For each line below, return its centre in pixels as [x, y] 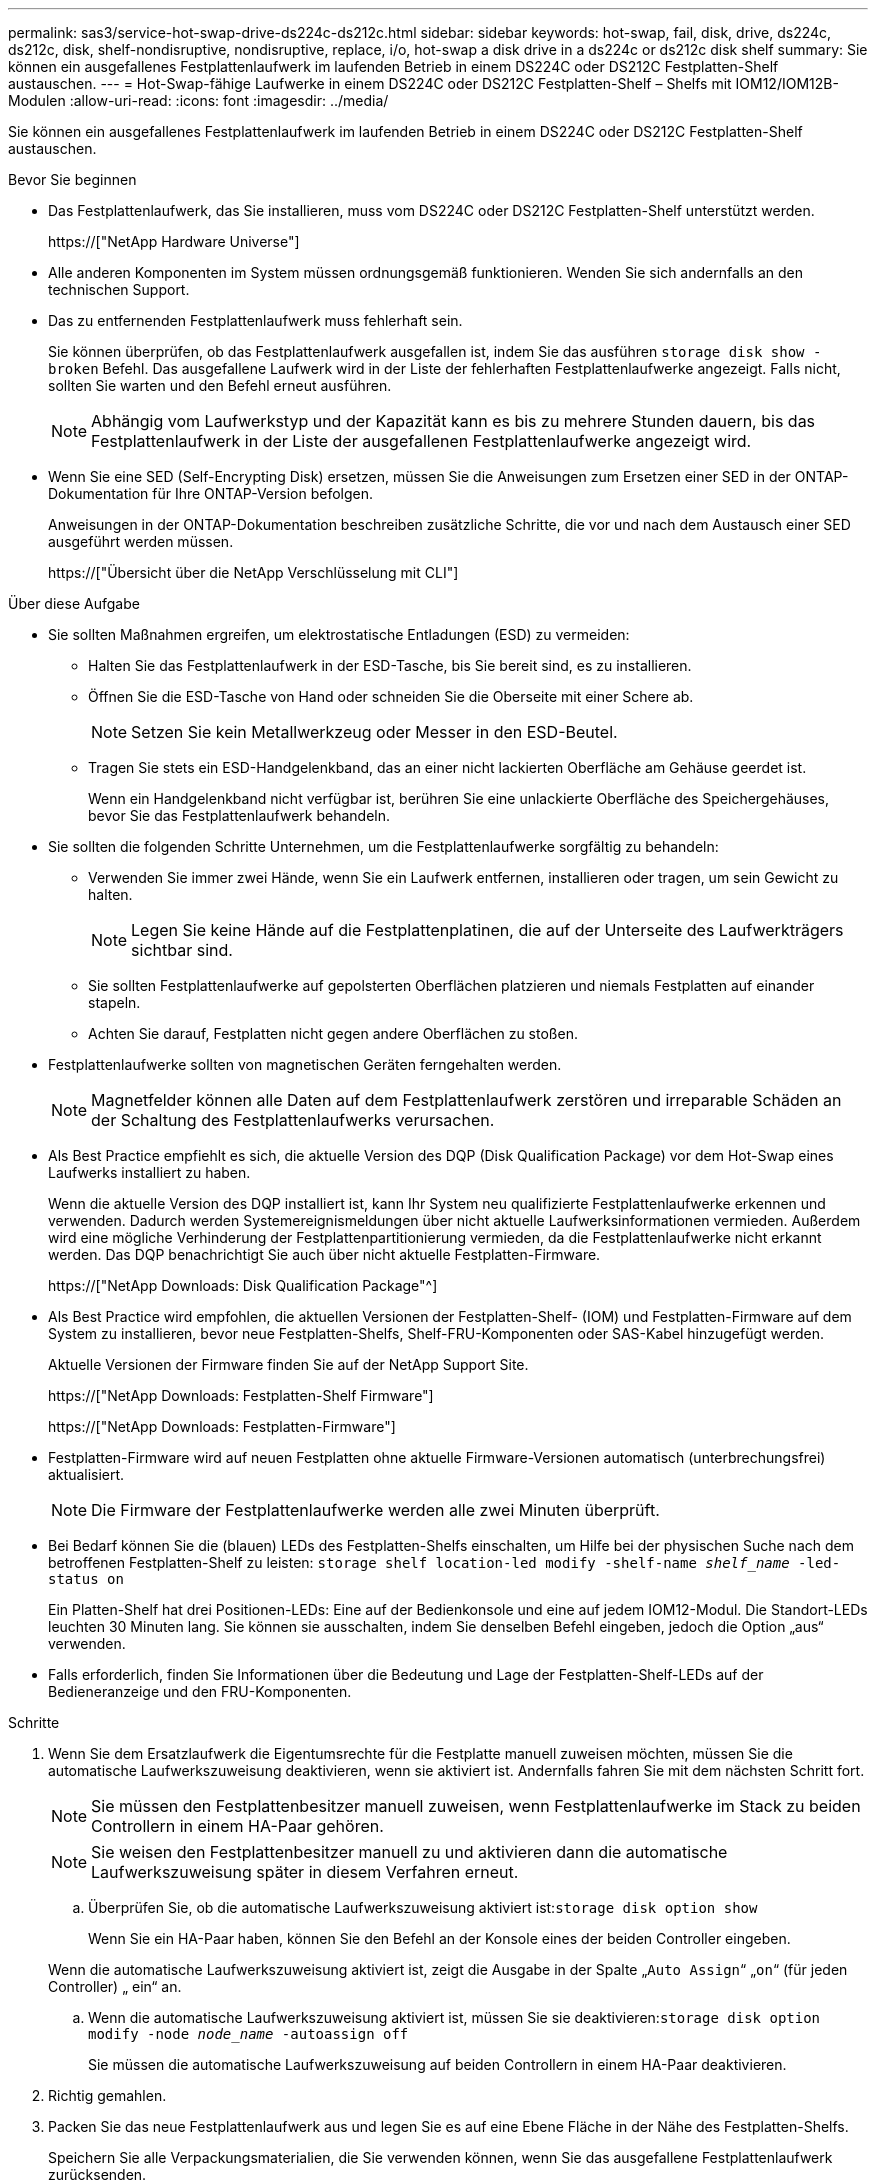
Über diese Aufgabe [74, 603]
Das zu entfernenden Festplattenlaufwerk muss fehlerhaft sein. [255, 320]
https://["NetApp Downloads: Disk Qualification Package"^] [243, 1285]
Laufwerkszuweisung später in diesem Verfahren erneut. [305, 1872]
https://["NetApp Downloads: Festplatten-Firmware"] [222, 1426]
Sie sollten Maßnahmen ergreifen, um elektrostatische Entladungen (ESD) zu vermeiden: [339, 634]
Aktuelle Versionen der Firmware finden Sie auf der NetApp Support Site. [288, 1364]
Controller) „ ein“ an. [115, 1986]
